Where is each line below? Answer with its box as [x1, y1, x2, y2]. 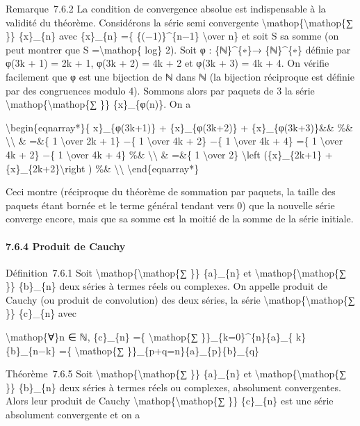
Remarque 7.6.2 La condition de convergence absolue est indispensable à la [6, 1, 326, 15]
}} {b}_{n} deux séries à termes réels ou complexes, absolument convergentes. [6, 379, 341, 394]
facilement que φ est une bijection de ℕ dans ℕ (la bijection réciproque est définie [6, 69, 354, 83]
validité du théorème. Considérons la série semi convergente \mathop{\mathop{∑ [6, 15, 354, 29]
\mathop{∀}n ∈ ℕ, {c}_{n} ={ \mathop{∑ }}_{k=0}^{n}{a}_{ [6, 329, 293, 344]
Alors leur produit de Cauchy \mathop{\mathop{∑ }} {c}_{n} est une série [6, 393, 334, 408]
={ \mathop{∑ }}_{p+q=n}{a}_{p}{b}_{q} [59, 343, 260, 357]
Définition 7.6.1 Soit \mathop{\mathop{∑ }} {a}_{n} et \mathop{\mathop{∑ [6, 265, 346, 279]
